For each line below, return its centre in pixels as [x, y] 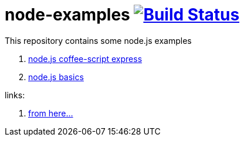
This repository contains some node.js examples [98, 40]
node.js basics [56, 77]
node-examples [67, 15]
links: [15, 95]
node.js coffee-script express [85, 59]
